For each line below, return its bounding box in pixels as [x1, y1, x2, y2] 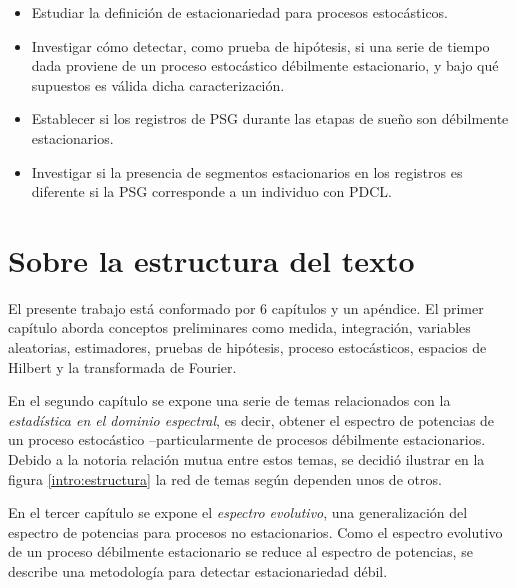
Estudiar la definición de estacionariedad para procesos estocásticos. [31, 2, 449, 22]
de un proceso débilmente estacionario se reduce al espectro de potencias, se [8, 541, 473, 562]
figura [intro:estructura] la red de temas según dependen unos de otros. [8, 468, 442, 489]
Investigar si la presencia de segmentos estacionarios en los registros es [31, 161, 463, 182]
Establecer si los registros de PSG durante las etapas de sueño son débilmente [31, 108, 509, 129]
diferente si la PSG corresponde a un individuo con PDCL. [31, 181, 392, 202]
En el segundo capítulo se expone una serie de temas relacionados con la [8, 390, 451, 411]
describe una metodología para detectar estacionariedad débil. [8, 561, 388, 581]
